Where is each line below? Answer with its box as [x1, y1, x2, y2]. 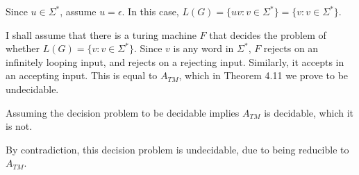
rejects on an [263, 41, 319, 56]
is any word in [173, 41, 234, 56]
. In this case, [122, 4, 179, 18]
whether [6, 41, 40, 56]
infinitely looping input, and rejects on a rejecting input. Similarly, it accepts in [6, 54, 344, 69]
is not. [6, 119, 33, 133]
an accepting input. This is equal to [6, 68, 158, 83]
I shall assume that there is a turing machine [6, 27, 197, 42]
